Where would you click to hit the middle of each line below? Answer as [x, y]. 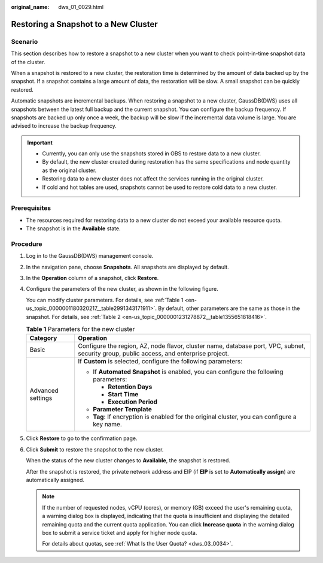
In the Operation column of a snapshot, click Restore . [92, 278]
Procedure [27, 244]
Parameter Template [122, 410]
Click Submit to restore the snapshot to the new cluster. [95, 449]
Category [43, 338]
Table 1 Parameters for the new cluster [80, 329]
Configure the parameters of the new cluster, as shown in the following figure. [122, 289]
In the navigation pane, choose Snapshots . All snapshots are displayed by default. [128, 267]
